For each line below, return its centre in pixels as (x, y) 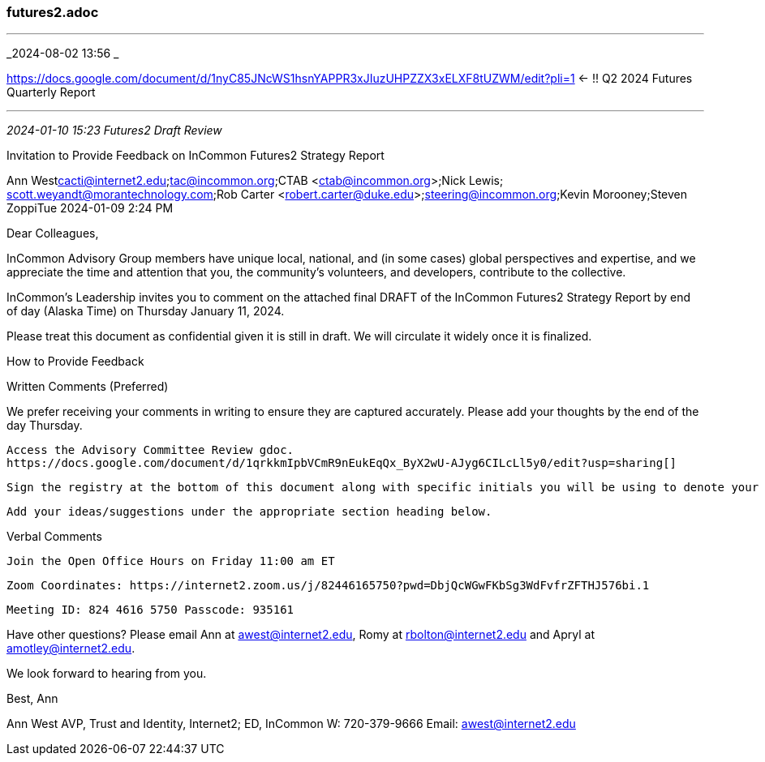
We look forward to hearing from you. (107, 674)
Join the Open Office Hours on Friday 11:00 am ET (171, 561)
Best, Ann (32, 699)
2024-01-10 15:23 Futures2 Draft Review (114, 131)
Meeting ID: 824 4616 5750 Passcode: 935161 (150, 610)
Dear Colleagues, (53, 233)
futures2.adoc (53, 12)
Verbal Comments (54, 537)
